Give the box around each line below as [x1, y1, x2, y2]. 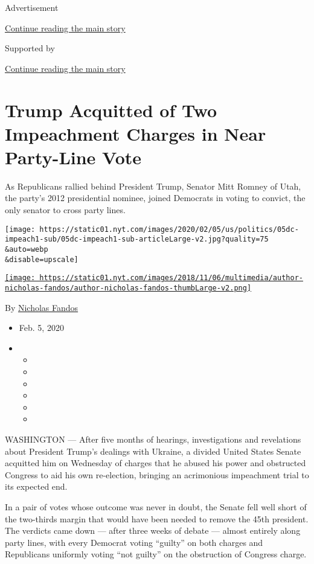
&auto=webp [5, 245, 48, 254]
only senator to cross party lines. [5, 203, 126, 216]
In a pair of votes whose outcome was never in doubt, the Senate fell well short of [5, 500, 307, 513]
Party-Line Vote [5, 144, 142, 169]
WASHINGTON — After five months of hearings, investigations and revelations [5, 432, 301, 445]
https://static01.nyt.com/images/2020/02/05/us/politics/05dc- [39, 225, 299, 234]
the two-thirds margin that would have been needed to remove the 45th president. [5, 512, 309, 525]
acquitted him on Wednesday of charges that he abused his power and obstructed [5, 457, 306, 469]
